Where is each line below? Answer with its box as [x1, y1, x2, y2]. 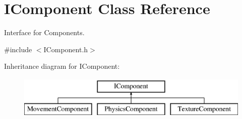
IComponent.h [43, 44, 88, 54]
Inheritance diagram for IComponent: [4, 61, 120, 71]
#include [4, 44, 32, 54]
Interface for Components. [4, 27, 85, 38]
